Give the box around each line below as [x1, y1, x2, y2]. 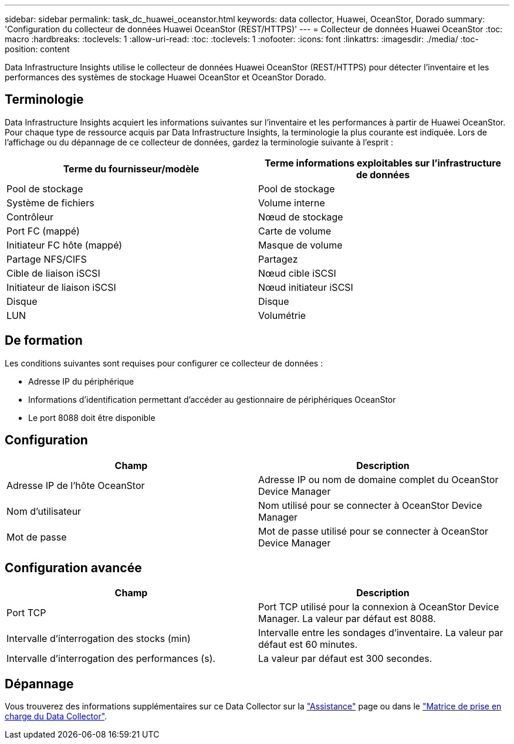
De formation [5, 333, 83, 348]
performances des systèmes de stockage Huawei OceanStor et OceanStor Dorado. [5, 72, 326, 82]
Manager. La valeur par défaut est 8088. [258, 613, 436, 625]
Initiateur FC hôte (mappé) [6, 239, 123, 251]
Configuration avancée [5, 560, 142, 575]
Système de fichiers [6, 196, 94, 209]
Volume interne [258, 196, 325, 209]
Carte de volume [258, 225, 332, 237]
